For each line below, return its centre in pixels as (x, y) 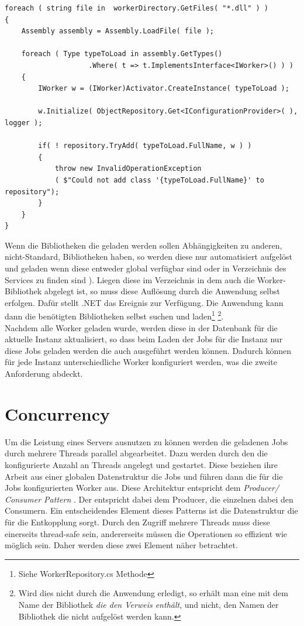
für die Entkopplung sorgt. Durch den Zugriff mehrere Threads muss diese (137, 522)
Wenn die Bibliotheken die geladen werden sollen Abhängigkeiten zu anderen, (144, 245)
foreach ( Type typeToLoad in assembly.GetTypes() (122, 54)
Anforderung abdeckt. (44, 374)
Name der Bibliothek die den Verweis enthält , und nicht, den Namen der (148, 604)
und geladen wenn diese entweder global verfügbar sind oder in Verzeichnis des (146, 268)
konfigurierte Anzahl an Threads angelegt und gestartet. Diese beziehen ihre (141, 464)
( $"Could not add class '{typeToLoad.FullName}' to (159, 180)
